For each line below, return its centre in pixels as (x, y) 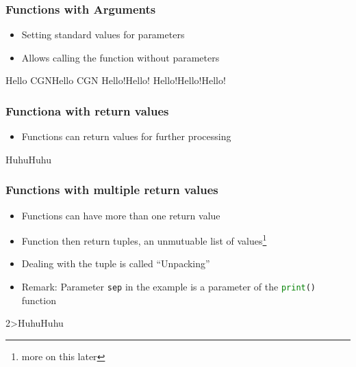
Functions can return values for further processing (126, 136)
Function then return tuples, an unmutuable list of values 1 (144, 240)
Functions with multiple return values (112, 190)
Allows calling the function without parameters (120, 57)
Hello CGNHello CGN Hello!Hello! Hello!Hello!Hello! (116, 80)
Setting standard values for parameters (103, 35)
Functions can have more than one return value (121, 215)
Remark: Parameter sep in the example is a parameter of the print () (169, 287)
